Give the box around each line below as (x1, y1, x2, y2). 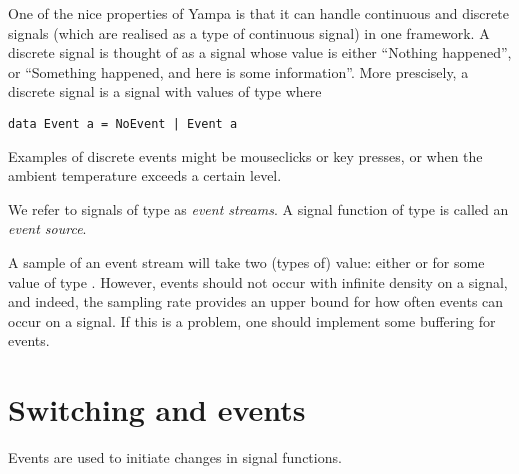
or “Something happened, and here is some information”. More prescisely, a (8, 61, 469, 82)
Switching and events (8, 389, 306, 430)
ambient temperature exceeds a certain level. (8, 165, 282, 186)
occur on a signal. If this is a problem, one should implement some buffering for (8, 310, 496, 331)
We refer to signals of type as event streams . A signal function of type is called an (8, 198, 509, 219)
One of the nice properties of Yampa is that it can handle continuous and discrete (8, 3, 509, 23)
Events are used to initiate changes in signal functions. (8, 447, 342, 468)
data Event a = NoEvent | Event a (8, 116, 238, 131)
